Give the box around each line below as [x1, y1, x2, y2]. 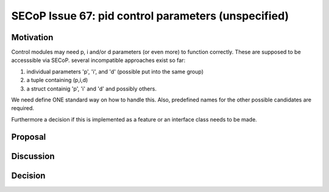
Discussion [11, 151, 55, 161]
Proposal [11, 131, 46, 142]
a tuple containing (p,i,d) [26, 77, 88, 84]
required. [11, 105, 35, 112]
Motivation [11, 32, 54, 43]
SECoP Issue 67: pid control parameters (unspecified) [11, 9, 289, 22]
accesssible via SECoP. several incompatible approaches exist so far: [11, 57, 186, 64]
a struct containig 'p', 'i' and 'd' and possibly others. [26, 85, 157, 92]
